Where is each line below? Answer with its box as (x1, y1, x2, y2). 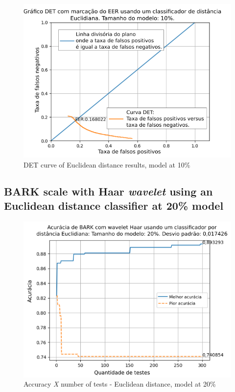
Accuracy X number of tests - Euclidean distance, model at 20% (23, 379, 216, 389)
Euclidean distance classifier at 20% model (4, 198, 224, 213)
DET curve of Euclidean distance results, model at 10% (23, 159, 190, 169)
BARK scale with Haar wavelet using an (4, 183, 213, 198)
